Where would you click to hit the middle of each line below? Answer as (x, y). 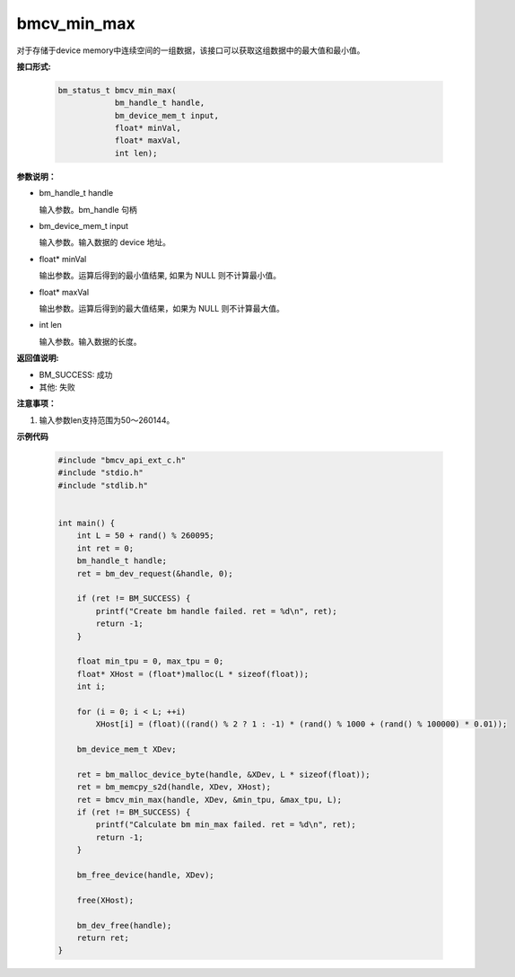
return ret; (103, 937)
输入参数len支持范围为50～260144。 (107, 420)
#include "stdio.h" (100, 473)
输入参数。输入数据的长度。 (90, 341)
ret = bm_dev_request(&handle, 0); (155, 573)
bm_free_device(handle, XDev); (145, 875)
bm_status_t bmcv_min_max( (117, 90)
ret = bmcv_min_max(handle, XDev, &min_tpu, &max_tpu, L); (209, 800)
